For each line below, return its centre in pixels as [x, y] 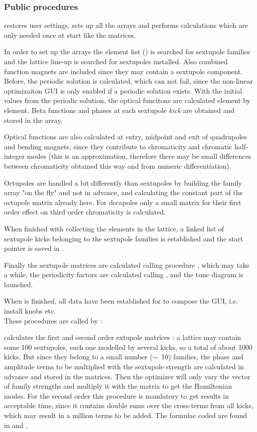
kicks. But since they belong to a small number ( [78, 357]
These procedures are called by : [53, 320]
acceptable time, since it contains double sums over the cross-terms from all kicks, [129, 405]
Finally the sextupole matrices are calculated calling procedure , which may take [127, 265]
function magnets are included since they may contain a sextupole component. [123, 71]
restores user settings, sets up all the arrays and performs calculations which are [126, 25]
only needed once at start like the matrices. [70, 35]
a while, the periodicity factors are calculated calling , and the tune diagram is [124, 274]
